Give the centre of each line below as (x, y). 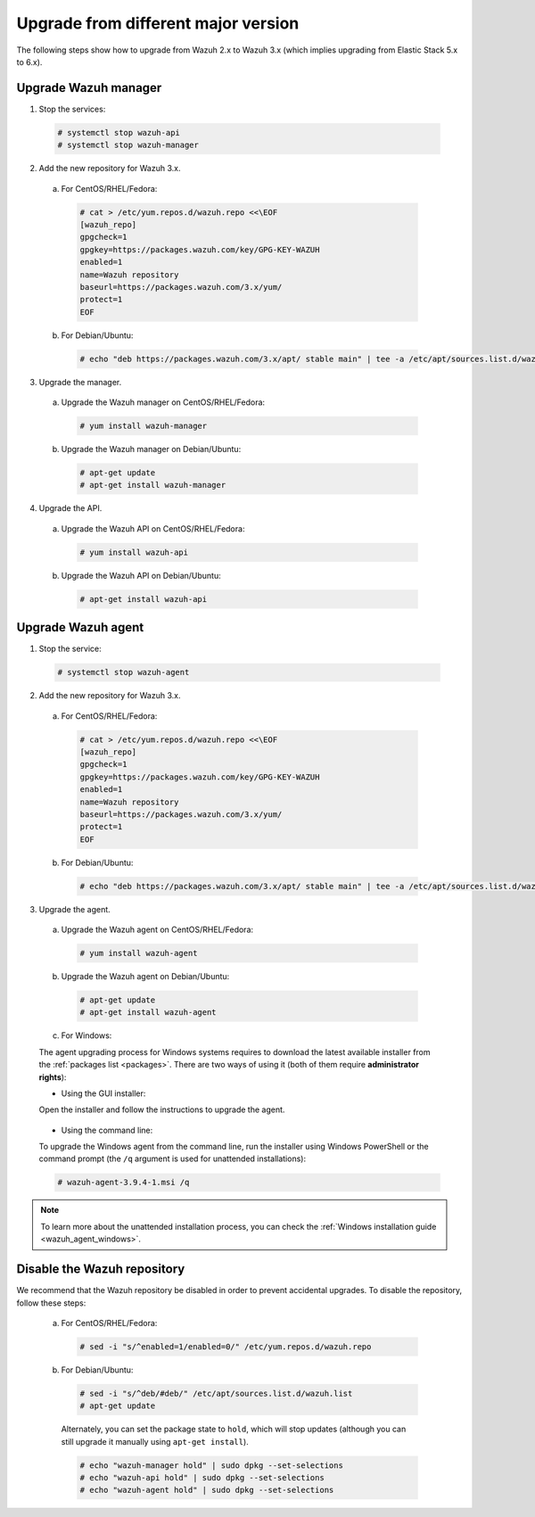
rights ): (53, 1077)
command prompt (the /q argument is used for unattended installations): (173, 1158)
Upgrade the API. (70, 508)
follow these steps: (51, 1303)
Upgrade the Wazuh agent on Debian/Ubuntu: (145, 976)
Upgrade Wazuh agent (80, 627)
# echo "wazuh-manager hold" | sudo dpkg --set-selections (211, 1465)
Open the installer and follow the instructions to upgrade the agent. (162, 1109)
